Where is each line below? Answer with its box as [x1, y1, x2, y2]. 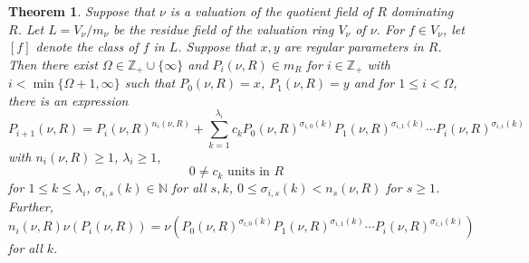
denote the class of [35, 37, 139, 56]
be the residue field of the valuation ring [113, 19, 334, 38]
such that [124, 73, 176, 92]
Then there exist [8, 54, 98, 73]
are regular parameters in [284, 37, 424, 56]
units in [227, 165, 270, 179]
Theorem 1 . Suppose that [8, 2, 155, 20]
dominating [390, 2, 454, 20]
